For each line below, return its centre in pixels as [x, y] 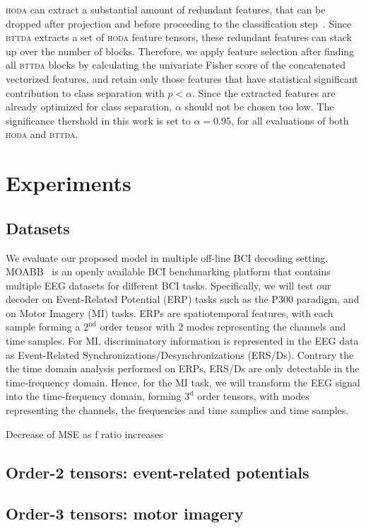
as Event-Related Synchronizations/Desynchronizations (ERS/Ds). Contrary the [180, 354]
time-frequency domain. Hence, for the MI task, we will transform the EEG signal [183, 382]
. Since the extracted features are [264, 92]
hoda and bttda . [42, 134]
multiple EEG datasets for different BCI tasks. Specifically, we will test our [169, 285]
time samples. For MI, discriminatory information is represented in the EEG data [182, 341]
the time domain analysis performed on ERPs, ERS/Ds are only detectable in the [183, 368]
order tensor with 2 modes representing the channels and [223, 327]
